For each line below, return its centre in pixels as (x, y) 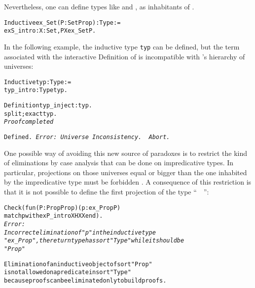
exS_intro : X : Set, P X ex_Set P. (50, 31)
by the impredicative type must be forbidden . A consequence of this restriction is (128, 182)
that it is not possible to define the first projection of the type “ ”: (107, 192)
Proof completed (29, 122)
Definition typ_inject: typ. (48, 106)
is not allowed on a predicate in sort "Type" (68, 272)
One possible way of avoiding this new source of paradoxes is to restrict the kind (126, 153)
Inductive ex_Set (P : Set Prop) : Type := (62, 23)
